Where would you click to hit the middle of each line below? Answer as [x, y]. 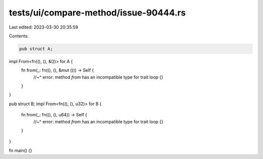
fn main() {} [21, 150]
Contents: [19, 36]
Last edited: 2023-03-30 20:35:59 [44, 27]
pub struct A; [36, 49]
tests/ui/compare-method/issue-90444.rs [97, 13]
